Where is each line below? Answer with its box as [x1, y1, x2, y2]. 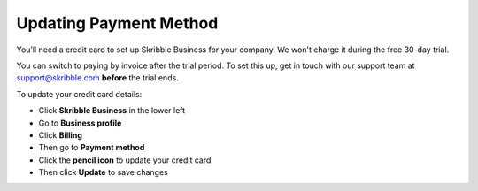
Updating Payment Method [16, 13, 219, 33]
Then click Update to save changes [38, 167, 168, 178]
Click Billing [38, 129, 83, 141]
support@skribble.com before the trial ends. [16, 73, 179, 83]
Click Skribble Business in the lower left [38, 105, 186, 116]
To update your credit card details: [16, 88, 143, 99]
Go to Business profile [38, 118, 122, 128]
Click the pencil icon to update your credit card [38, 155, 212, 165]
